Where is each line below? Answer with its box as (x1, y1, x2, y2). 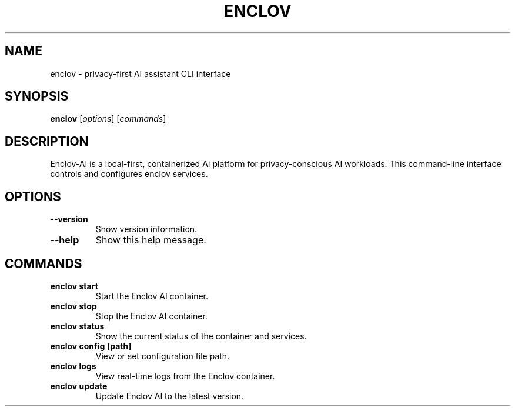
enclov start (50, 280, 98, 291)
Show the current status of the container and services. (95, 330, 307, 341)
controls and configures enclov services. (50, 169, 208, 179)
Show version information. (95, 224, 198, 235)
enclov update (50, 380, 108, 391)
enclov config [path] (50, 340, 132, 351)
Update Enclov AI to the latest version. (95, 390, 244, 401)
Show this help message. (95, 234, 206, 246)
